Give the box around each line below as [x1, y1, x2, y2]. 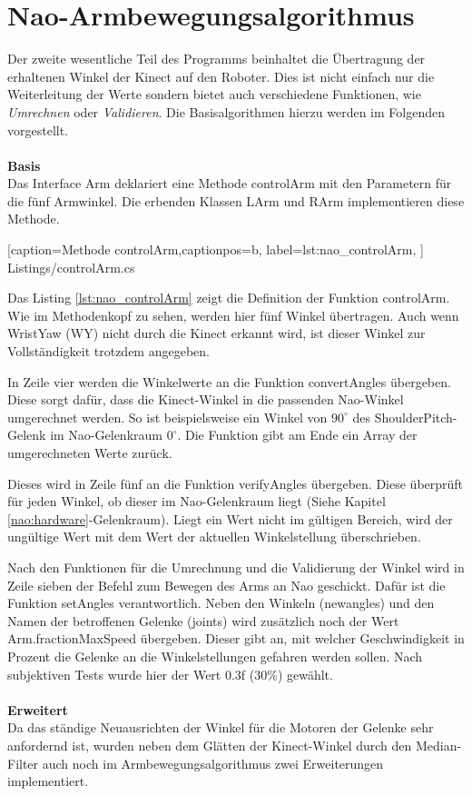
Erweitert [7, 700, 68, 719]
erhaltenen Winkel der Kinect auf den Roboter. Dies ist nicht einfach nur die [7, 66, 435, 85]
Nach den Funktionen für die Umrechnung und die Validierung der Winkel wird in [7, 557, 465, 576]
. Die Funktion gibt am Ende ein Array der [177, 425, 418, 444]
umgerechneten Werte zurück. [7, 443, 172, 462]
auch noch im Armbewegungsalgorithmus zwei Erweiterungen [42, 753, 384, 772]
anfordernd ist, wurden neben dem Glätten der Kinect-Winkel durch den [7, 735, 412, 754]
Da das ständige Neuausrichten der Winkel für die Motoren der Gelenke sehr [7, 718, 434, 737]
